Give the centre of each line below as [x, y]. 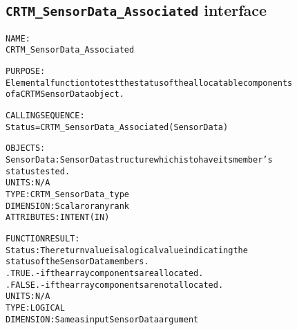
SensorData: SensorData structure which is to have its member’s [139, 160]
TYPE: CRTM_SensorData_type [67, 194]
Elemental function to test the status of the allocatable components [149, 83]
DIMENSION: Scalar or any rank [67, 206]
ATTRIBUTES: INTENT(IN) [58, 218]
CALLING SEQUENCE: [45, 116]
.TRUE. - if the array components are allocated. [105, 273]
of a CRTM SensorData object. [65, 94]
